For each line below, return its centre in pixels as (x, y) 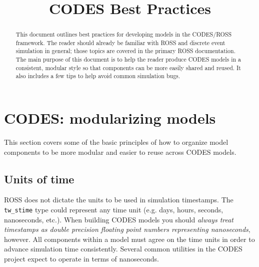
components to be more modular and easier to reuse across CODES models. (120, 152)
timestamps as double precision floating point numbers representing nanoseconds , (127, 229)
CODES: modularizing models (110, 118)
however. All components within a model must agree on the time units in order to (129, 239)
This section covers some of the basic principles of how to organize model (116, 142)
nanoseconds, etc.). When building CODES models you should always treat (119, 219)
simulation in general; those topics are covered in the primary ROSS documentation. (125, 51)
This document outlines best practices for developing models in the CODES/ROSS (124, 34)
